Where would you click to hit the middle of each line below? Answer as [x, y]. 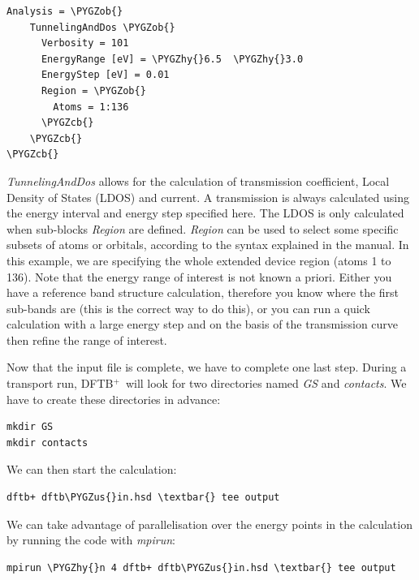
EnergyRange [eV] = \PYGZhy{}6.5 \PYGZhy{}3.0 [172, 59]
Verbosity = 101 [85, 43]
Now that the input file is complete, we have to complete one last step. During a [207, 367]
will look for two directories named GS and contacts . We [266, 383]
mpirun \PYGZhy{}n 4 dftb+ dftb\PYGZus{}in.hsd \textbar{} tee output [201, 567]
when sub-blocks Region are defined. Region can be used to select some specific [203, 228]
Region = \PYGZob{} [93, 90]
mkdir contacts [48, 443]
